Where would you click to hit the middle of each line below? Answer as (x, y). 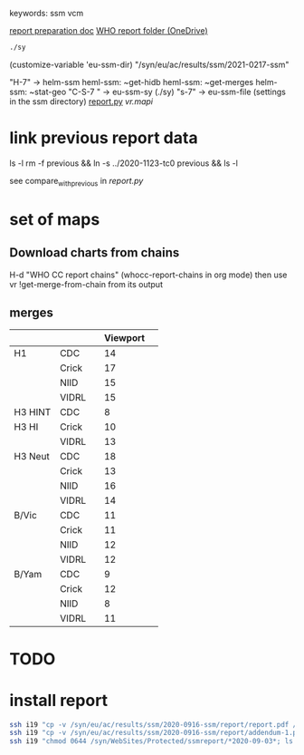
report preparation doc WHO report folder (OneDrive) (109, 30)
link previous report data (104, 138)
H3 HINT (33, 412)
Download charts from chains (95, 253)
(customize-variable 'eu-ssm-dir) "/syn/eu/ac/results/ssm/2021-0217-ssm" (149, 64)
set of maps (55, 219)
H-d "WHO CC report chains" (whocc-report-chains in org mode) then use (148, 275)
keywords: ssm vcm (47, 13)
